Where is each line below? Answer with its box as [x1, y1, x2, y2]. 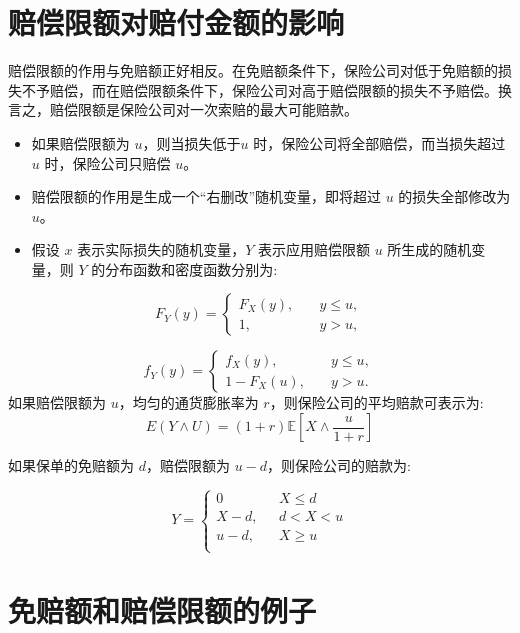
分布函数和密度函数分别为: [105, 258, 278, 279]
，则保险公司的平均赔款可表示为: [269, 392, 484, 413]
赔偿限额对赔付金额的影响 [8, 2, 345, 43]
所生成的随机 [387, 239, 472, 260]
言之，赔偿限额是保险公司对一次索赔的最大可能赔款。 [8, 99, 358, 120]
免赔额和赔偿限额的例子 [8, 590, 317, 631]
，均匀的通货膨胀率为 [118, 392, 259, 413]
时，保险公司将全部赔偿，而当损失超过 [253, 132, 506, 153]
